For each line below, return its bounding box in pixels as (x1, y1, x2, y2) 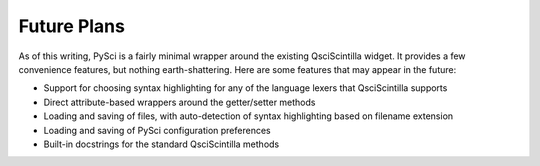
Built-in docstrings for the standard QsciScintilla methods (43, 138, 280, 150)
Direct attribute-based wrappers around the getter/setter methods (43, 96, 316, 108)
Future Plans (18, 15, 125, 37)
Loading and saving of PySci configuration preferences (43, 124, 271, 136)
